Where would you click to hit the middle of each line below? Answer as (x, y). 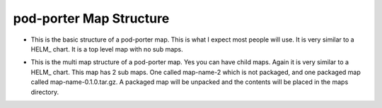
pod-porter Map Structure (91, 18)
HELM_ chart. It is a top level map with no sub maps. (107, 49)
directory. (45, 92)
